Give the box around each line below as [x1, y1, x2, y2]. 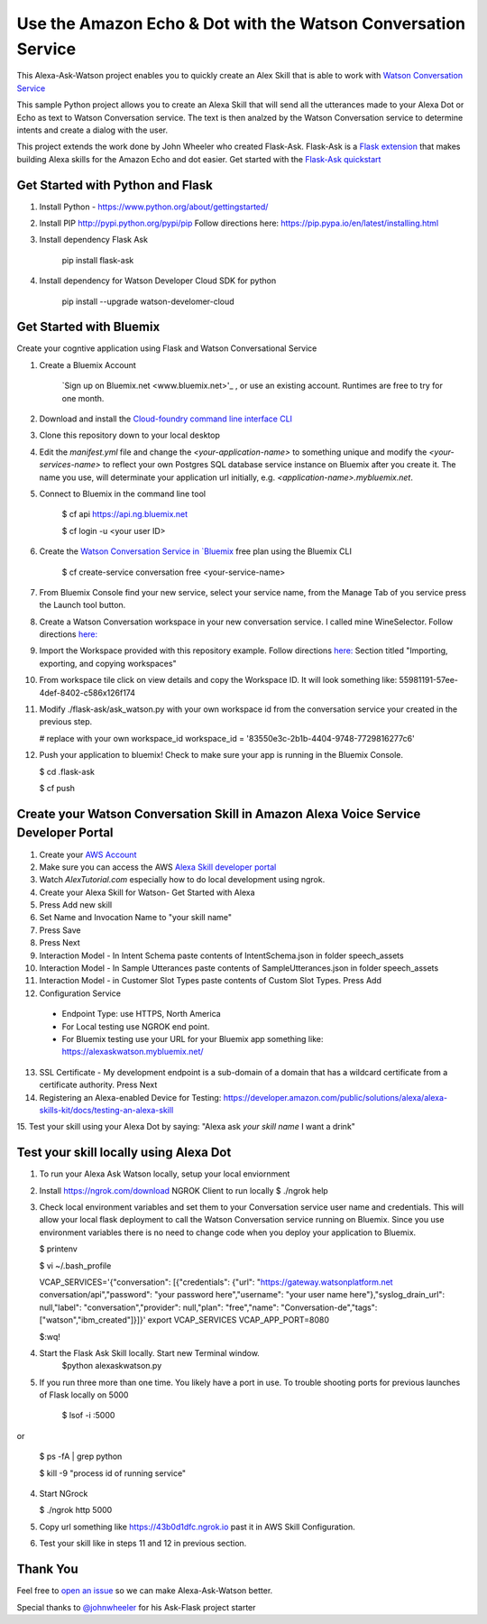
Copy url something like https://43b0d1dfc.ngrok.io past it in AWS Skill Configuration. [39, 1521, 355, 1532]
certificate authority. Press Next [39, 1079, 158, 1091]
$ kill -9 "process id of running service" [39, 1467, 187, 1479]
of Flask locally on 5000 [39, 1389, 129, 1400]
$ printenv [39, 1243, 78, 1254]
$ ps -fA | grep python [39, 1451, 123, 1462]
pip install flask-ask [61, 254, 134, 265]
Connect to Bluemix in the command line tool [39, 488, 207, 499]
